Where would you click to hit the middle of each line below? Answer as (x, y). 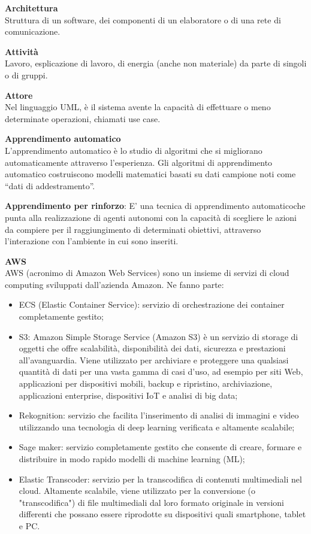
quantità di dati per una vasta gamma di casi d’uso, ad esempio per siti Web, (161, 371)
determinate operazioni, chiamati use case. (83, 118)
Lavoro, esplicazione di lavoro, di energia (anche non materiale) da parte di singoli (156, 63)
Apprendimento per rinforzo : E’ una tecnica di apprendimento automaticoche (155, 206)
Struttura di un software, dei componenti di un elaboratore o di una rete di (143, 19)
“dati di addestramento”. (50, 185)
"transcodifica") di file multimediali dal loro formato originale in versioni (151, 502)
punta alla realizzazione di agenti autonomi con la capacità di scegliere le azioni (151, 217)
